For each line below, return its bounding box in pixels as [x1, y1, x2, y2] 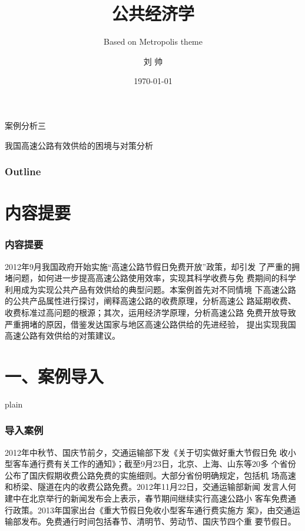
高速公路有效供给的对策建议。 [5, 329, 120, 342]
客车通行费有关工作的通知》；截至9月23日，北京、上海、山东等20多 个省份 [12, 457, 296, 470]
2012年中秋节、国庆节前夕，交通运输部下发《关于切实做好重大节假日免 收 [5, 446, 288, 458]
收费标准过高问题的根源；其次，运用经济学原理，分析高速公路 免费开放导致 [5, 306, 296, 318]
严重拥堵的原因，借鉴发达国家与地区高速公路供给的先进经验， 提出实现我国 [5, 318, 296, 330]
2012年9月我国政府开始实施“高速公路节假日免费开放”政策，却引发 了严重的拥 [5, 260, 300, 272]
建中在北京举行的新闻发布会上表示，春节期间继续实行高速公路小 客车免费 [5, 492, 288, 504]
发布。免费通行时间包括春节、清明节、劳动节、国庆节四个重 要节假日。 [21, 515, 296, 527]
